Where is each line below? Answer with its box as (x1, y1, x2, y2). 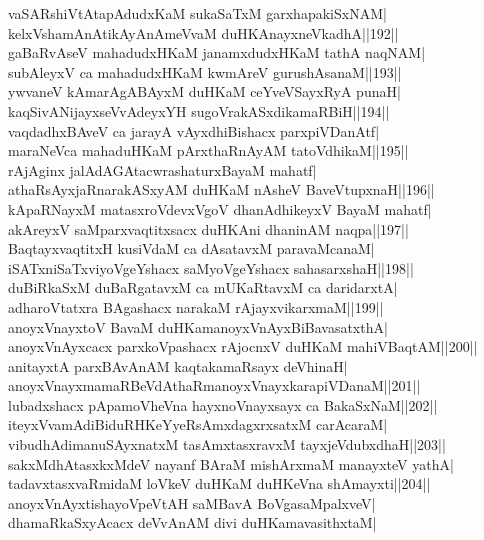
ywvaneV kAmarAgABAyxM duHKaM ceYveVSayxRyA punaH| (8, 81, 401, 102)
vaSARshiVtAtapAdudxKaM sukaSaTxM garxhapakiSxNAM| (8, 3, 387, 23)
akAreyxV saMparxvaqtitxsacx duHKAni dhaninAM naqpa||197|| (8, 218, 409, 239)
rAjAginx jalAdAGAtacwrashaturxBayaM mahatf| (8, 159, 317, 180)
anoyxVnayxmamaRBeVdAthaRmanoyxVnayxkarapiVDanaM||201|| (8, 375, 421, 396)
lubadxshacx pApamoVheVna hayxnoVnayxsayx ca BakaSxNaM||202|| (8, 394, 438, 415)
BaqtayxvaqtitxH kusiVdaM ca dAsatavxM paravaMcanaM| (8, 238, 375, 259)
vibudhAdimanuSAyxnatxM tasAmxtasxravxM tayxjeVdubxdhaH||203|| (8, 434, 446, 455)
